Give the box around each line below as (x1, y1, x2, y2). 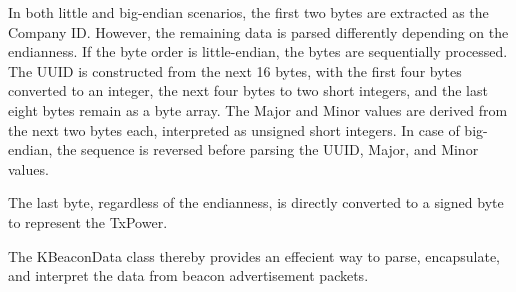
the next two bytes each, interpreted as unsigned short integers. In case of (8, 119, 460, 140)
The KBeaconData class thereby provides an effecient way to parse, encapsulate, (8, 245, 500, 266)
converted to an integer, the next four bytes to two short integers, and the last (8, 80, 488, 101)
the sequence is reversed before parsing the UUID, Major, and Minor (57, 139, 479, 160)
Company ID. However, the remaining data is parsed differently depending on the (8, 21, 509, 42)
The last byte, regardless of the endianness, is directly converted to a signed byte (8, 192, 504, 213)
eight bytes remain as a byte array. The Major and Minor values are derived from (8, 99, 508, 120)
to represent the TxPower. (8, 211, 168, 232)
